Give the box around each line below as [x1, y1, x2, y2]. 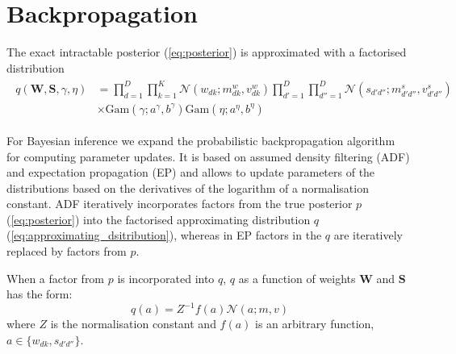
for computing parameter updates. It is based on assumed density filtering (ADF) [6, 148, 410, 165]
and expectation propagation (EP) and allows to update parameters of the [6, 164, 375, 181]
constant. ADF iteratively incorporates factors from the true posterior [6, 195, 353, 212]
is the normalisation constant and [50, 315, 216, 332]
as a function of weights [238, 269, 356, 286]
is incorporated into [117, 269, 215, 286]
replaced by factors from [6, 243, 127, 260]
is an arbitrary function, [255, 315, 374, 332]
